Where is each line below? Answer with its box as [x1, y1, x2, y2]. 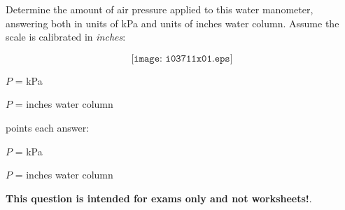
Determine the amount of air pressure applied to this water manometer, [6, 2, 314, 16]
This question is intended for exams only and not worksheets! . [6, 190, 312, 205]
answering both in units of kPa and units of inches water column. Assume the [6, 15, 339, 30]
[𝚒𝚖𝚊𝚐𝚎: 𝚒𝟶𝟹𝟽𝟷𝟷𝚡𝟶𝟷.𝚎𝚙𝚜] [131, 53, 233, 64]
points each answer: [6, 120, 90, 134]
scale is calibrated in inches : [6, 29, 126, 44]
